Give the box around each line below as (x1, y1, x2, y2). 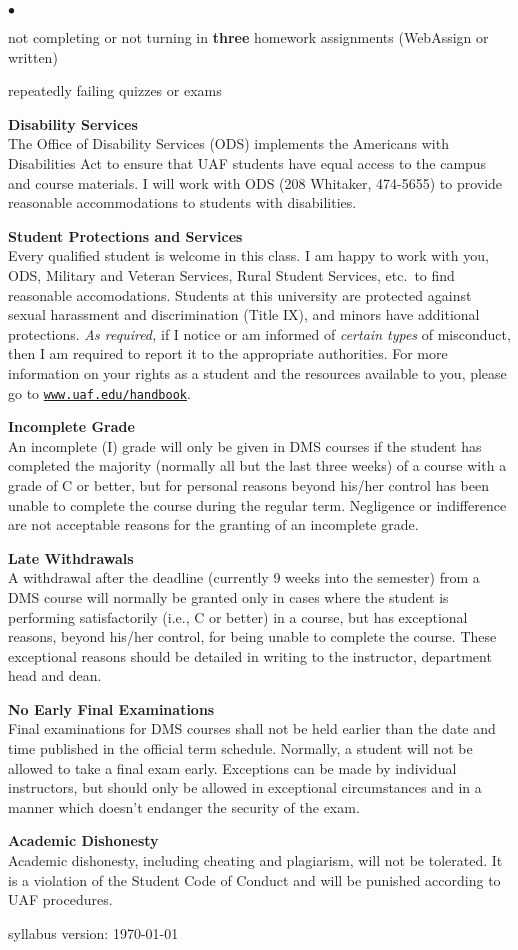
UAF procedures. (8, 889, 113, 910)
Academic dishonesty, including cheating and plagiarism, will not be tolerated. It (8, 850, 503, 871)
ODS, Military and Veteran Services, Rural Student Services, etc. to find (8, 264, 455, 285)
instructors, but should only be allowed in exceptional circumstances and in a (8, 777, 482, 798)
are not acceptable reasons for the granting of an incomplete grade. (8, 514, 419, 535)
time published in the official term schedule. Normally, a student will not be (8, 738, 473, 759)
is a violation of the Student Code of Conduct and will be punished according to (8, 869, 501, 890)
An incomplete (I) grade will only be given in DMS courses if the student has (8, 435, 482, 456)
